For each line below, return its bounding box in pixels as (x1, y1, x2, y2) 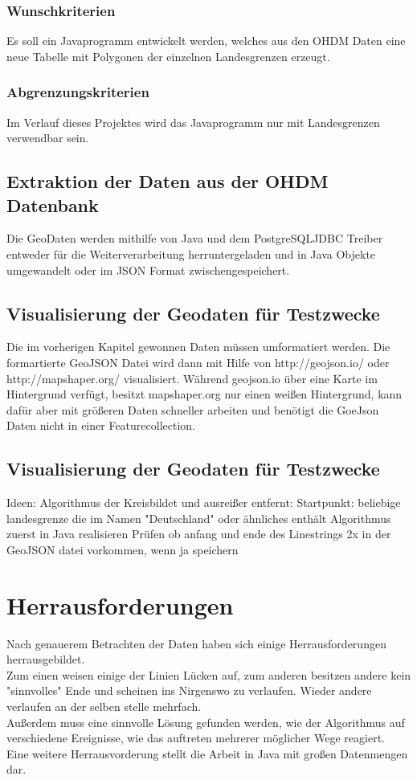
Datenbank (6, 192, 99, 217)
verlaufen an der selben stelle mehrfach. (6, 698, 202, 715)
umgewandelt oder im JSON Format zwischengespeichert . (6, 261, 290, 278)
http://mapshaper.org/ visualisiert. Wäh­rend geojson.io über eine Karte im (6, 370, 378, 386)
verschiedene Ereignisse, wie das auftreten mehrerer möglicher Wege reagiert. (6, 729, 385, 746)
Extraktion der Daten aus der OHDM (6, 169, 329, 194)
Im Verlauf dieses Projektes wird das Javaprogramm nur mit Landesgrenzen (6, 113, 380, 130)
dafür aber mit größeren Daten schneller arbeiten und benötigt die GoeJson (6, 401, 379, 418)
